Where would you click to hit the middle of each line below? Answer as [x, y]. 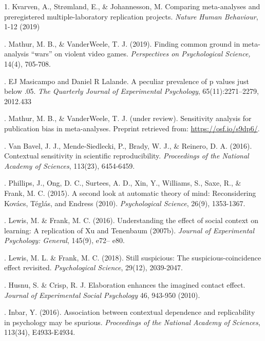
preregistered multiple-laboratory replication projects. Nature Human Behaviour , [131, 16]
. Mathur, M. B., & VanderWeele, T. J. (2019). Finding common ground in [122, 43]
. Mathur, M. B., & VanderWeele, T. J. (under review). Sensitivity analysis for [128, 118]
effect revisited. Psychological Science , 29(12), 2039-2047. [93, 267]
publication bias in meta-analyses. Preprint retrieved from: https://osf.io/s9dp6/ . [132, 128]
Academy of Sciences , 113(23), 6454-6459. [70, 165]
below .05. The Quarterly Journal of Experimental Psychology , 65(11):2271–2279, [131, 91]
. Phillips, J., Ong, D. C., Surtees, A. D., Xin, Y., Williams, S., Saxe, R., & [123, 183]
